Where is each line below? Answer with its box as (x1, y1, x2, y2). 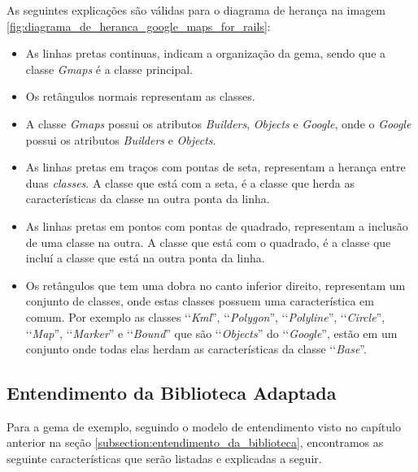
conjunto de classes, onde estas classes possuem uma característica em (25, 292, 374, 310)
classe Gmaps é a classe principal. (25, 60, 193, 77)
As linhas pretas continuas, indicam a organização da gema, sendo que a (25, 45, 386, 62)
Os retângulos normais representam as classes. (25, 88, 255, 105)
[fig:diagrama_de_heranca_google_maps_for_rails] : (7, 17, 271, 34)
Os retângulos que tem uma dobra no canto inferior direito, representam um (25, 276, 406, 293)
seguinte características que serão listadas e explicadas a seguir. (7, 450, 322, 467)
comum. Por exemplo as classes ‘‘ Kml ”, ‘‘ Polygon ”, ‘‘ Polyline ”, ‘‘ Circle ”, (25, 308, 385, 325)
